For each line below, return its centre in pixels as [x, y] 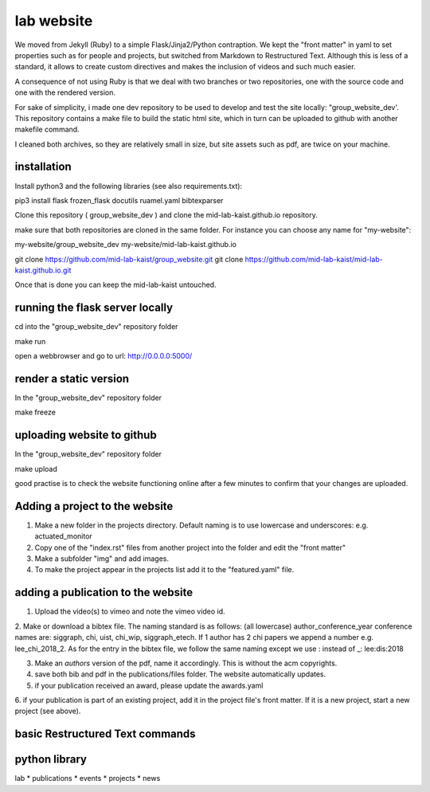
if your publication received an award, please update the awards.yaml [149, 685]
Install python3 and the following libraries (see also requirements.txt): [129, 186]
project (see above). [48, 711]
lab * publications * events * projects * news [88, 778]
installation [43, 167]
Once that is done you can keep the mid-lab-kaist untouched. [115, 285]
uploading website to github [86, 435]
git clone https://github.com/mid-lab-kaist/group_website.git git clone [129, 259]
